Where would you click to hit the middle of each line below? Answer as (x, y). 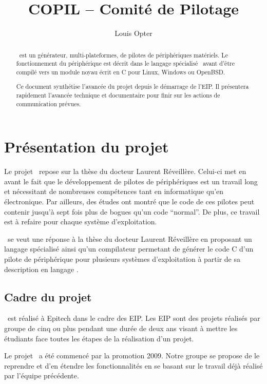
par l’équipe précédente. (42, 376)
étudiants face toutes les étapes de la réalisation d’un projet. (99, 338)
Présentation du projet (87, 147)
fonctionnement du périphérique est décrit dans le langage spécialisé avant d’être (125, 63)
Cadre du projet (48, 296)
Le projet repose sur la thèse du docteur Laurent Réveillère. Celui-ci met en (125, 171)
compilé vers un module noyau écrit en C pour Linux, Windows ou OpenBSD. (121, 72)
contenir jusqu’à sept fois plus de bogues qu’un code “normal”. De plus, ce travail (132, 211)
